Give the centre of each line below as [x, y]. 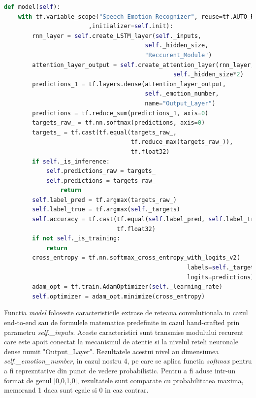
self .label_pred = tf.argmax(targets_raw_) [104, 200]
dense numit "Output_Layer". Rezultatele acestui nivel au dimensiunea [112, 351]
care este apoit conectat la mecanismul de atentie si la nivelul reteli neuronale [121, 342]
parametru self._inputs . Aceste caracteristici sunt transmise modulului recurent [124, 332]
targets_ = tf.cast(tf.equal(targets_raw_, [104, 132]
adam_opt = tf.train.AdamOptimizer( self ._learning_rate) [127, 287]
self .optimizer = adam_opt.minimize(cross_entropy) [119, 296]
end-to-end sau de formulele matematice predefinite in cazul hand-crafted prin [122, 322]
